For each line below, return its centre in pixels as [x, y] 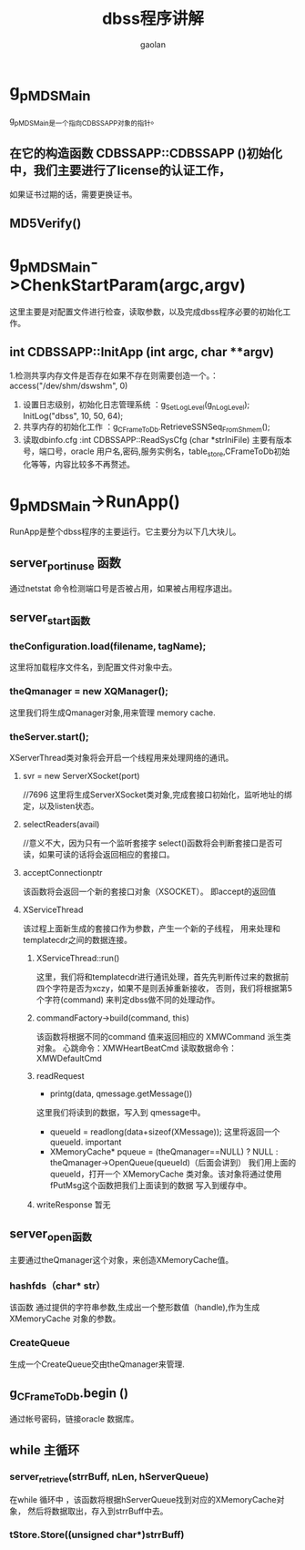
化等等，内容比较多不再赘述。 [78, 465]
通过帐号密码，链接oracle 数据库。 [74, 1419]
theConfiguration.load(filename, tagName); [108, 646]
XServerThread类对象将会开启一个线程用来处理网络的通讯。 [122, 758]
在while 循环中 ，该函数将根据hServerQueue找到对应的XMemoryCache [143, 1499]
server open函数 [51, 1235]
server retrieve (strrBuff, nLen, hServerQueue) [109, 1478]
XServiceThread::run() [78, 959]
